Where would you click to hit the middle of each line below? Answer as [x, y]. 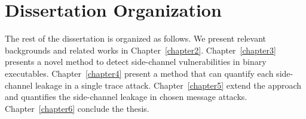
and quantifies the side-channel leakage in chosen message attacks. [126, 97]
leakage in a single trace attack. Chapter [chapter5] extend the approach [168, 85]
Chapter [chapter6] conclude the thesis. [77, 108]
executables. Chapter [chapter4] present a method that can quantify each [139, 73]
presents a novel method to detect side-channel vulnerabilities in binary [136, 62]
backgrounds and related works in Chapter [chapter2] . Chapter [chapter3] [140, 50]
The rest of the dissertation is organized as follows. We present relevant [136, 38]
